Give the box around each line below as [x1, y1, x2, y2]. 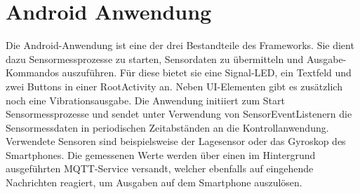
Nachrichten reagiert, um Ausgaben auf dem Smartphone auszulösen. [6, 175, 302, 190]
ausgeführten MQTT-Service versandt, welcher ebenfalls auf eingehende [6, 161, 314, 176]
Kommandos [6, 65, 59, 80]
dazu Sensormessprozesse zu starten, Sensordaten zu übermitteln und [6, 51, 304, 66]
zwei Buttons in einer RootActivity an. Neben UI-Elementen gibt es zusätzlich [6, 78, 342, 93]
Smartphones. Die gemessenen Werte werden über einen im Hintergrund [6, 147, 316, 162]
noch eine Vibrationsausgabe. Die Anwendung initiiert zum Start [6, 92, 285, 107]
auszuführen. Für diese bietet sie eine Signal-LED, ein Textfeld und [62, 65, 352, 80]
